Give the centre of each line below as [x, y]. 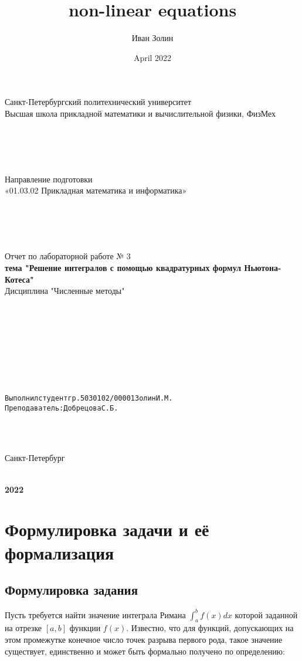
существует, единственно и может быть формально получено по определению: [145, 651]
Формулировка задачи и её [107, 529]
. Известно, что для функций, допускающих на [210, 628]
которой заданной [266, 614]
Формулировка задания [72, 590]
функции [85, 628]
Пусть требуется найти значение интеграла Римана [95, 614]
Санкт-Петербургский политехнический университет [98, 102]
